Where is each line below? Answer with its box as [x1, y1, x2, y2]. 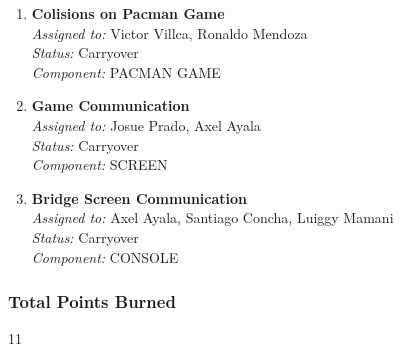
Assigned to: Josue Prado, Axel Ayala [31, 114, 261, 135]
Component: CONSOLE [31, 246, 179, 267]
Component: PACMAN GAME [31, 61, 221, 82]
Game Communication [31, 95, 190, 116]
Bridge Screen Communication [31, 187, 248, 208]
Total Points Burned [8, 289, 176, 314]
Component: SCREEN [31, 154, 168, 175]
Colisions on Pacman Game [31, 3, 225, 23]
